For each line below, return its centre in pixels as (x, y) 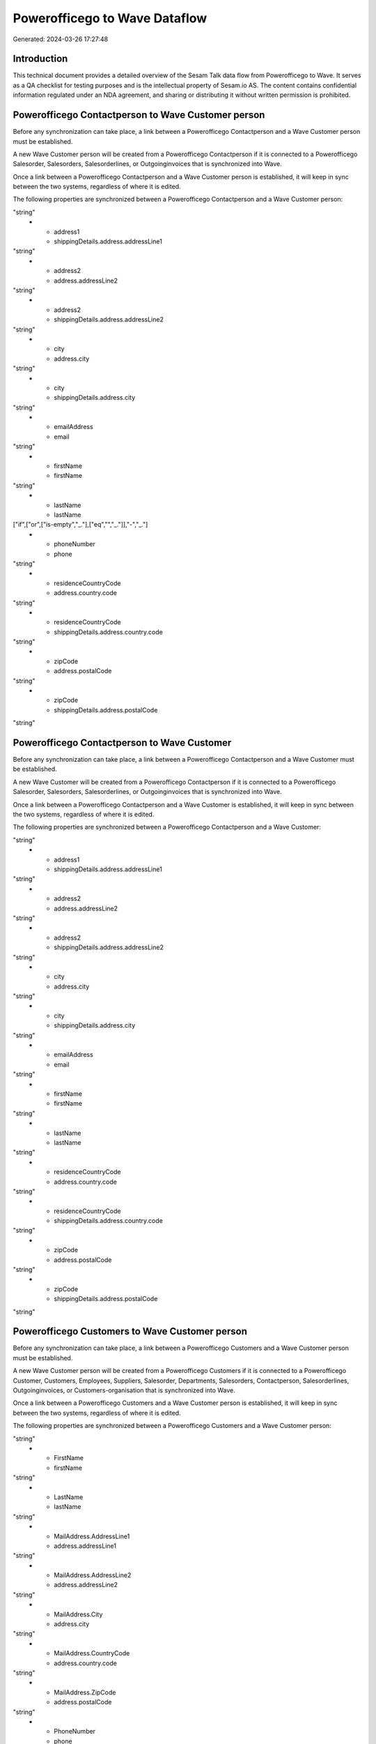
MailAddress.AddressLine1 (92, 1536)
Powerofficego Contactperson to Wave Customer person (139, 115)
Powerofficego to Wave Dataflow (110, 18)
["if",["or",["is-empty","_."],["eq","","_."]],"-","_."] (80, 525)
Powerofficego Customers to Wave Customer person (130, 1331)
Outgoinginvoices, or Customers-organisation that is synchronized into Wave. (124, 1390)
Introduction (40, 59)
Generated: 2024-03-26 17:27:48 (61, 39)
